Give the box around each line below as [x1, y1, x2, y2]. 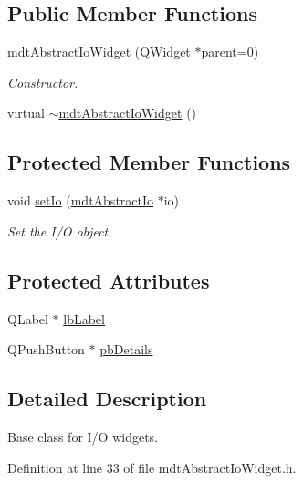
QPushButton [7, 340, 85, 359]
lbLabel [63, 309, 105, 328]
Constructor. [7, 72, 78, 91]
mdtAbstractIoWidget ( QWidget [7, 42, 191, 61]
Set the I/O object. [7, 221, 112, 240]
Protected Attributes [7, 266, 210, 294]
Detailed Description [7, 384, 207, 413]
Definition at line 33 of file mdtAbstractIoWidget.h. [7, 457, 297, 477]
